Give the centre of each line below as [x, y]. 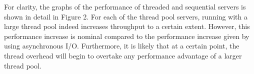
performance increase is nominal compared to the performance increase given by [127, 36]
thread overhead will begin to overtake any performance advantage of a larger [123, 55]
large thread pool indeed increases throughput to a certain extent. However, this [127, 26]
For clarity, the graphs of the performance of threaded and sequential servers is [125, 6]
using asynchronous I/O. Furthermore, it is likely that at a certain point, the [122, 46]
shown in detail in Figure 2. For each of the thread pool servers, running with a [126, 16]
